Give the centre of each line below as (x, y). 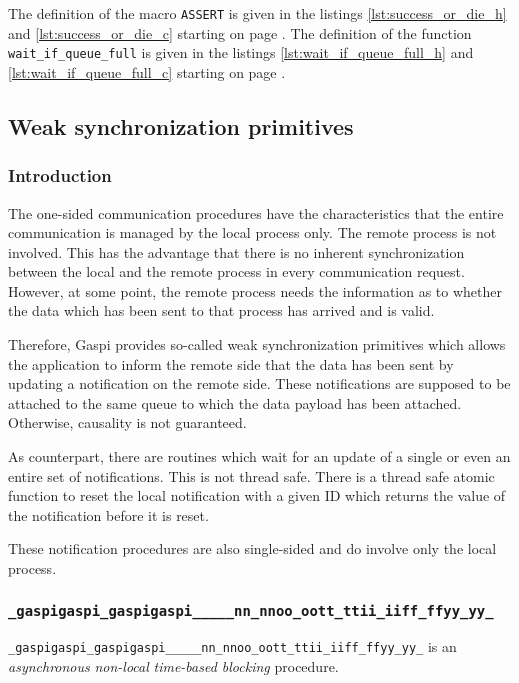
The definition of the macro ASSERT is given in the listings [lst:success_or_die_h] (257, 13)
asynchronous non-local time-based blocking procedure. (173, 666)
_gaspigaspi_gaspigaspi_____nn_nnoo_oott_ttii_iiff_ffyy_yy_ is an (232, 646)
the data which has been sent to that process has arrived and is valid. (221, 310)
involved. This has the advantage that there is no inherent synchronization (236, 251)
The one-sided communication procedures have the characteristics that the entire (256, 212)
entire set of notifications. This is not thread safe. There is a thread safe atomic (251, 475)
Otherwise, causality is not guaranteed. (127, 422)
